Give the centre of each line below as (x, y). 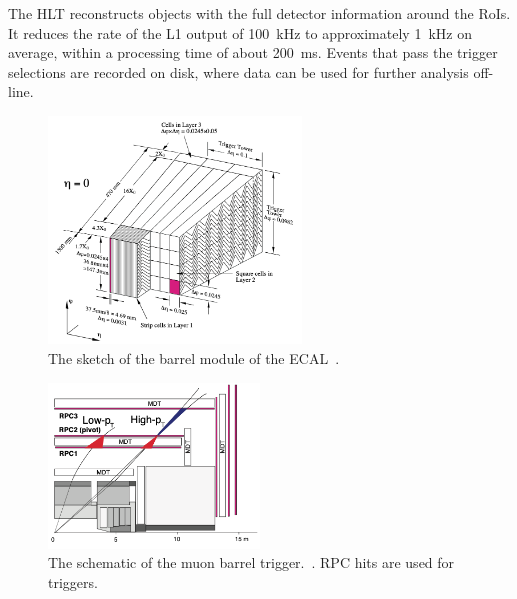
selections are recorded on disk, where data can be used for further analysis (238, 71)
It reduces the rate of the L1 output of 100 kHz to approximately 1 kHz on (240, 32)
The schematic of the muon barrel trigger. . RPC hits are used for (251, 562)
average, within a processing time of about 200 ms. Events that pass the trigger (253, 52)
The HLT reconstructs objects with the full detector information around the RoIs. (259, 13)
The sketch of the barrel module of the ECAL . (194, 357)
